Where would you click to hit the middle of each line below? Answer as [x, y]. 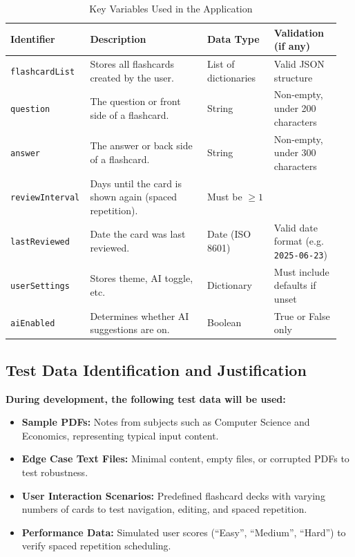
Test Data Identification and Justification [156, 369]
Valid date [296, 227]
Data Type [233, 39]
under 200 [295, 108]
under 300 [295, 152]
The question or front [135, 101]
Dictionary [229, 285]
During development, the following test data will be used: [146, 398]
